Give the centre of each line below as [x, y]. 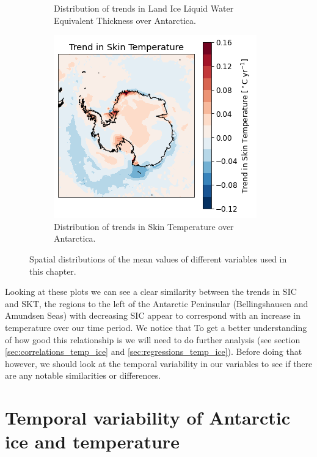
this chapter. [53, 271]
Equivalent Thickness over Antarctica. [125, 20]
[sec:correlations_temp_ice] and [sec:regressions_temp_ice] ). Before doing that [154, 351]
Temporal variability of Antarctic [148, 418]
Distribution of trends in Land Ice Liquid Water [144, 8]
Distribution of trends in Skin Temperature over [144, 226]
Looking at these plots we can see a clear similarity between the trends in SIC [151, 292]
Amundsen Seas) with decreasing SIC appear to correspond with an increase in [153, 315]
